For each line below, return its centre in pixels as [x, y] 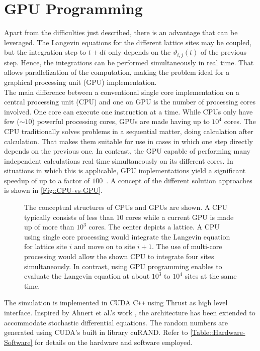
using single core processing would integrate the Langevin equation [127, 236]
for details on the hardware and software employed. [114, 342]
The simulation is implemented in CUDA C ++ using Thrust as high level [116, 303]
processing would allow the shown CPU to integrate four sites [119, 256]
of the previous [224, 52]
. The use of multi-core [187, 246]
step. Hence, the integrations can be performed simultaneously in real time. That [129, 62]
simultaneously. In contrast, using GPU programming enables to [123, 266]
